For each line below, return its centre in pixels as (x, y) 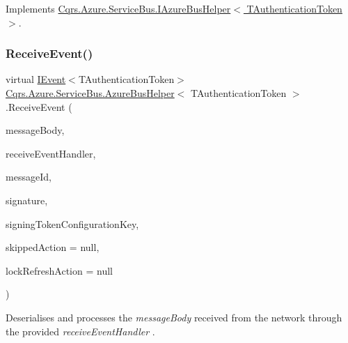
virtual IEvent (36, 79)
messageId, (29, 177)
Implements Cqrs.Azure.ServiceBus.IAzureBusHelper (118, 8)
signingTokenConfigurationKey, (72, 223)
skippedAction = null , (53, 247)
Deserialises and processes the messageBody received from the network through (174, 317)
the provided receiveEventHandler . (80, 331)
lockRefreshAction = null (59, 270)
